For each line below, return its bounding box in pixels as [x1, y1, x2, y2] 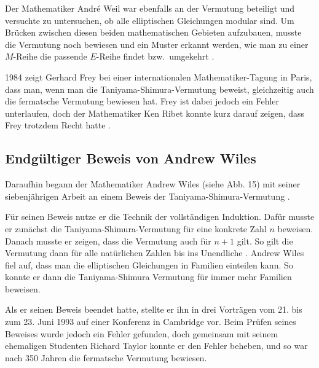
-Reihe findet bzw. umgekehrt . [96, 50, 215, 63]
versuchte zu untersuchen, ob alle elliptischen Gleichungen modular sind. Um [5, 14, 294, 26]
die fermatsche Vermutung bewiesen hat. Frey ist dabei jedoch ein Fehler [5, 95, 280, 108]
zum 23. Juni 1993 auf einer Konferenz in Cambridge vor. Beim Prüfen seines [5, 315, 296, 328]
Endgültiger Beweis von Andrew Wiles [5, 149, 256, 168]
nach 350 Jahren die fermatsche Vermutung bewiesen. [5, 351, 207, 364]
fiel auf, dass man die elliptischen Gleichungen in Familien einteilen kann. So [5, 258, 293, 271]
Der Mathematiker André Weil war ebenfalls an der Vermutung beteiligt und [5, 2, 295, 14]
